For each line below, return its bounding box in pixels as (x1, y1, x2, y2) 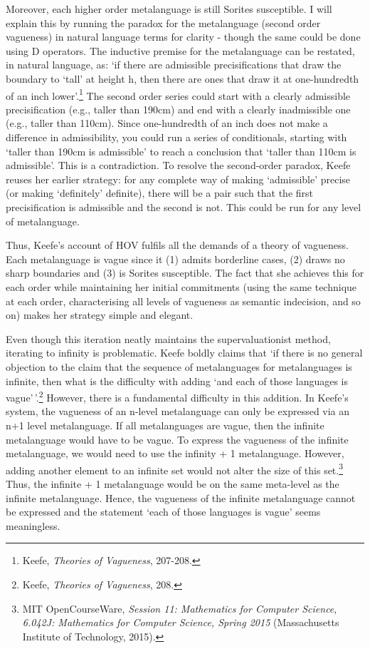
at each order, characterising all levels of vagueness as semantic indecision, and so (6, 293, 361, 308)
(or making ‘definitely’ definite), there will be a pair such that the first (6, 185, 314, 200)
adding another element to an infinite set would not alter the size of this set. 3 (6, 460, 344, 477)
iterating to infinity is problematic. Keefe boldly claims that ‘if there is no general (6, 345, 363, 360)
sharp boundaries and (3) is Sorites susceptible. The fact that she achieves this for (6, 265, 364, 280)
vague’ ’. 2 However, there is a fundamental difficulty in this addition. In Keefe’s (6, 388, 349, 404)
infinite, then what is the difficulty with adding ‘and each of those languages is (6, 373, 348, 388)
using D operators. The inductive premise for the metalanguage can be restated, (6, 43, 355, 58)
